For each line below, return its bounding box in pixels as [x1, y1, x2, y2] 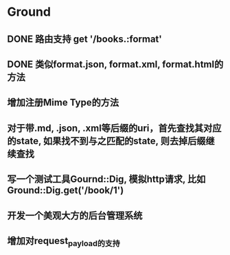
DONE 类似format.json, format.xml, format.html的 [7, 58, 224, 70]
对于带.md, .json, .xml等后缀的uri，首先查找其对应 [7, 122, 222, 134]
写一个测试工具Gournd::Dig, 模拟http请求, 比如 [7, 173, 206, 185]
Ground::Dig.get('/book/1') [7, 184, 124, 196]
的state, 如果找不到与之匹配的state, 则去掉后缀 [7, 135, 206, 147]
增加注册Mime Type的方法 [7, 97, 119, 108]
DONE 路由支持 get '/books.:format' [7, 33, 163, 45]
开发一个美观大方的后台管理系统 [7, 210, 143, 221]
